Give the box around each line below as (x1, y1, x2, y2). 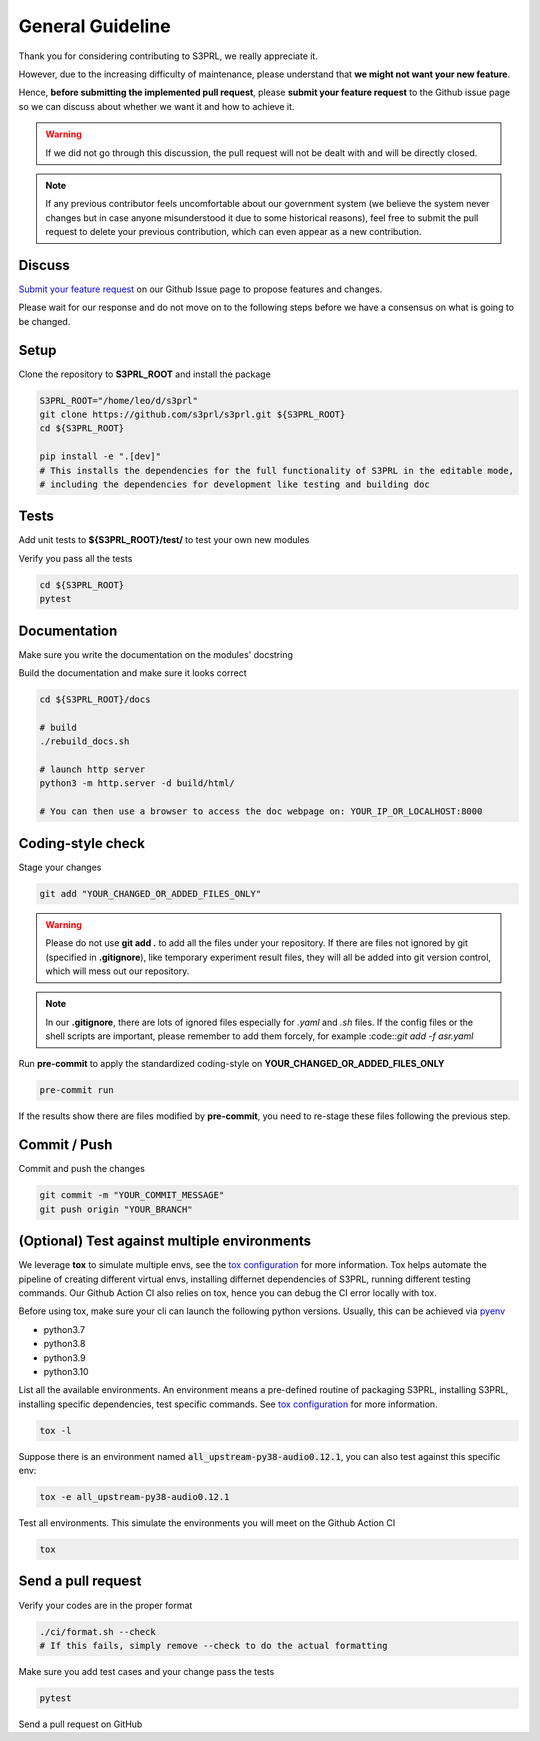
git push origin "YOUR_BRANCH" (39, 1203, 194, 1215)
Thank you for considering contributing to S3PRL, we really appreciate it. (18, 50, 319, 62)
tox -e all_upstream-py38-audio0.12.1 (39, 1491, 230, 1503)
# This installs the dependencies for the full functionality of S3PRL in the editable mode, (39, 465, 515, 476)
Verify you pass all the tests (18, 552, 133, 564)
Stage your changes (18, 861, 102, 873)
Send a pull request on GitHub (18, 1718, 143, 1730)
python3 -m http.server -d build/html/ (39, 778, 235, 789)
